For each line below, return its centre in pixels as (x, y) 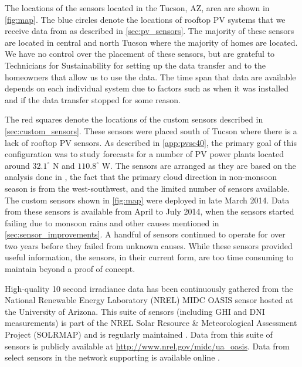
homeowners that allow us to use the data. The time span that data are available (150, 77)
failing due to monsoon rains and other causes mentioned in (112, 222)
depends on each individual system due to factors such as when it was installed (147, 88)
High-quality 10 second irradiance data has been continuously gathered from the (149, 288)
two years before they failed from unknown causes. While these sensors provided (149, 245)
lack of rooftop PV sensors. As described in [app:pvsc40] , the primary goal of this (151, 142)
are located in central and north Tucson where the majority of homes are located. (151, 42)
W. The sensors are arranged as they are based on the (199, 165)
